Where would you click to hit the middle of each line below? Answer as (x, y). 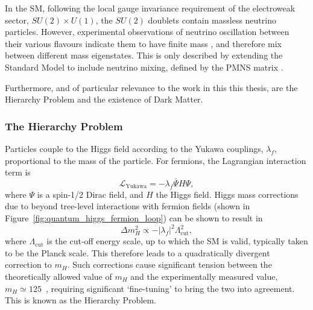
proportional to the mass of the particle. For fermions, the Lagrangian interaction (156, 160)
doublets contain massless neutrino (212, 20)
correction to (28, 264)
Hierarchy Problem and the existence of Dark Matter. (104, 99)
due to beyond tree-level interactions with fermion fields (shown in (128, 206)
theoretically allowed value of (58, 276)
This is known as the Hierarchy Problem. (81, 300)
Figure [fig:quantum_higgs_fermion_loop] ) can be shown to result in (134, 217)
